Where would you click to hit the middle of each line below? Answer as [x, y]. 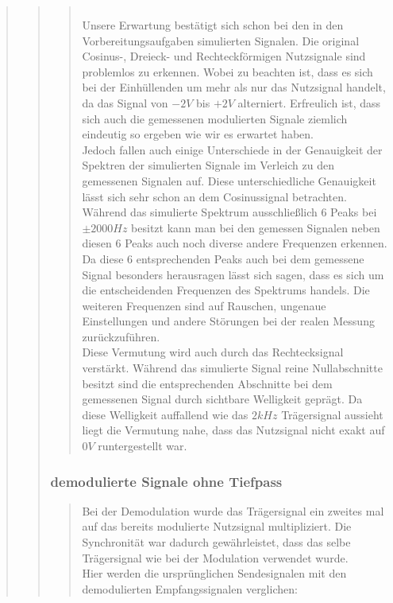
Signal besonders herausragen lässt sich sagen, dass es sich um [233, 274]
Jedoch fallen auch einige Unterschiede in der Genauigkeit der [232, 149]
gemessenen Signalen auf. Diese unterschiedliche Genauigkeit [229, 180]
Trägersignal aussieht [332, 414]
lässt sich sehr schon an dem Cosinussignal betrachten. [214, 196]
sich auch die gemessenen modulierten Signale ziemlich [215, 118]
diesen [97, 243]
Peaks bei [354, 212]
